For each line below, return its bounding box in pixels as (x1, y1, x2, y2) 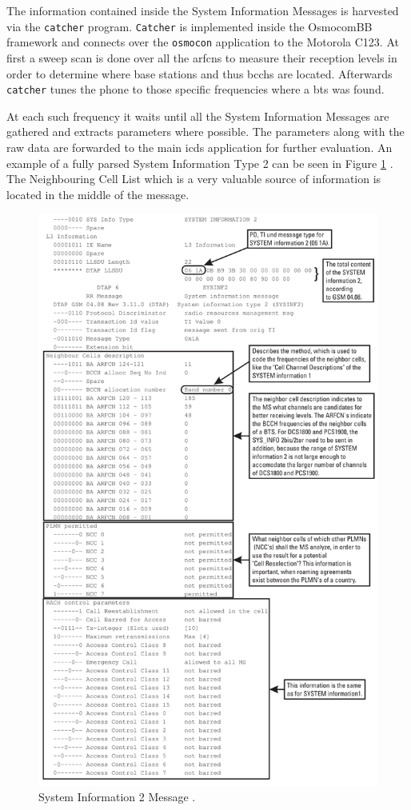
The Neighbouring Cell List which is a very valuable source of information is (6, 170, 381, 187)
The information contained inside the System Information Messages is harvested (6, 2, 399, 18)
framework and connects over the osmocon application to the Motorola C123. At (6, 34, 399, 50)
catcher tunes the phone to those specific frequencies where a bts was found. (6, 81, 385, 98)
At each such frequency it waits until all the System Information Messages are (6, 107, 389, 124)
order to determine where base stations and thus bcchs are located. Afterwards (6, 65, 393, 82)
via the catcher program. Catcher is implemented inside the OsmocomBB (6, 18, 373, 34)
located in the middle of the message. (6, 186, 190, 202)
